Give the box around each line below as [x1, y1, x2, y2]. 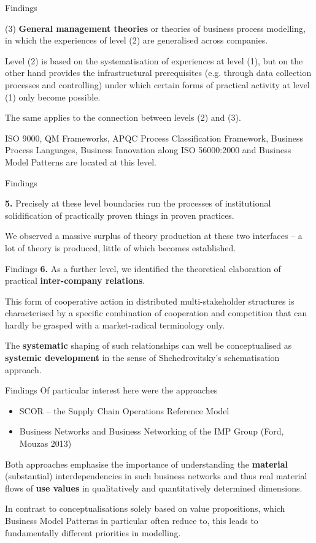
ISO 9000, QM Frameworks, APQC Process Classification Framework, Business [5, 131, 303, 144]
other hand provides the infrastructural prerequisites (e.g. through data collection [5, 66, 312, 79]
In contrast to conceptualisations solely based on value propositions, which [5, 502, 285, 515]
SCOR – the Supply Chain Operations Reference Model [19, 404, 229, 417]
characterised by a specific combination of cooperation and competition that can [5, 306, 307, 319]
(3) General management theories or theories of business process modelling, [5, 21, 306, 34]
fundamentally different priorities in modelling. [5, 526, 181, 539]
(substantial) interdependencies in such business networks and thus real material [5, 469, 307, 482]
